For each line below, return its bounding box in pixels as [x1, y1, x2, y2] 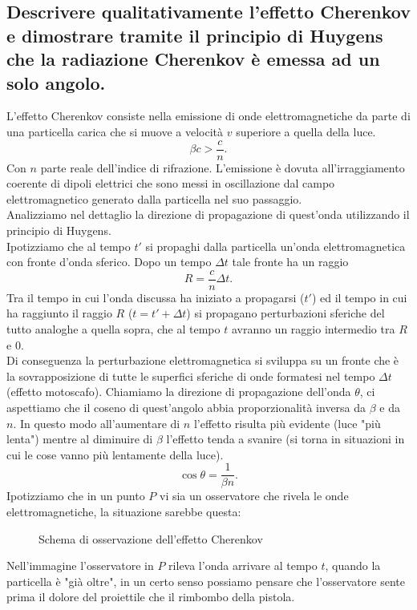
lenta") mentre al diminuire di [6, 430, 153, 447]
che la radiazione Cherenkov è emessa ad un [6, 46, 380, 71]
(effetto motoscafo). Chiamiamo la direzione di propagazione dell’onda [6, 383, 351, 400]
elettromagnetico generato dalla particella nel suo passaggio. [6, 190, 302, 207]
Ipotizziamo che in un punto [6, 487, 145, 504]
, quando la [325, 557, 381, 574]
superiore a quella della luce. [236, 123, 376, 139]
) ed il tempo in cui [311, 289, 407, 305]
